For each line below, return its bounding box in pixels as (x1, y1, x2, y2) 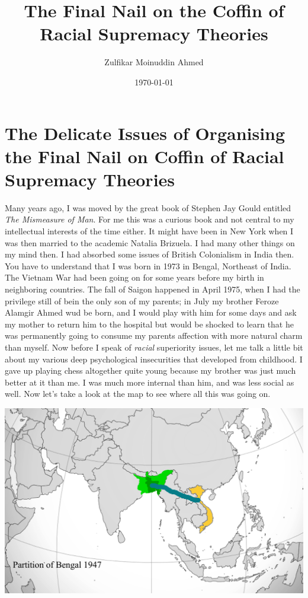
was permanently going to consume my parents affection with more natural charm (5, 329, 303, 342)
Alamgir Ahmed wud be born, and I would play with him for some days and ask (5, 306, 297, 319)
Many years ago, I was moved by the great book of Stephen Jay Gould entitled (5, 201, 291, 214)
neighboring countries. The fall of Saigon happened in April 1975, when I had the (5, 282, 300, 295)
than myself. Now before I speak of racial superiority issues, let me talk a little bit (5, 341, 303, 353)
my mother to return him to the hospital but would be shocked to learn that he (5, 317, 294, 330)
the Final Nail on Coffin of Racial (5, 144, 284, 168)
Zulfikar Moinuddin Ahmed (104, 56, 204, 68)
